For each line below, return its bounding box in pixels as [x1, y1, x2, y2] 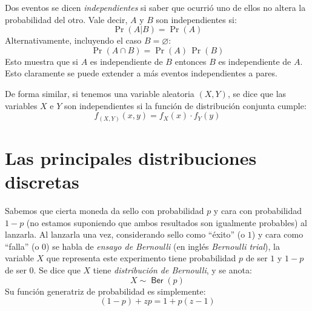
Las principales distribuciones [5, 145, 257, 170]
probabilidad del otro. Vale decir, [5, 13, 128, 25]
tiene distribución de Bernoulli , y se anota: [93, 263, 252, 276]
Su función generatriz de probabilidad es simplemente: [5, 284, 206, 297]
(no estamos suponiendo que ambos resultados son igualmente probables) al [26, 216, 307, 229]
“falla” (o [5, 239, 39, 252]
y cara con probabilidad [213, 204, 302, 216]
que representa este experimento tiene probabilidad [46, 252, 236, 264]
